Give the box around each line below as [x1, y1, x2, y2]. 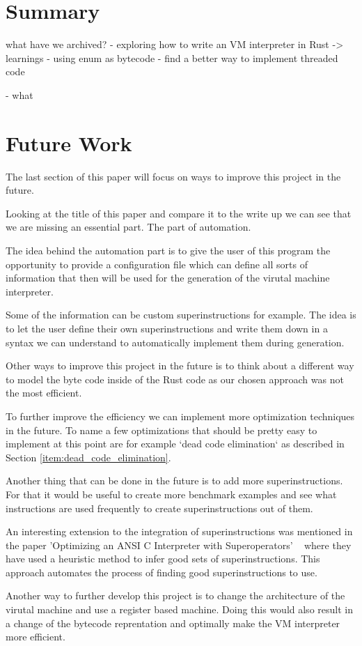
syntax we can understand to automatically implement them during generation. [6, 334, 345, 349]
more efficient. [6, 629, 65, 644]
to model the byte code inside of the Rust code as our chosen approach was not [6, 371, 344, 386]
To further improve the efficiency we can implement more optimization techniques [6, 408, 355, 423]
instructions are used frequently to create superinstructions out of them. [6, 500, 313, 515]
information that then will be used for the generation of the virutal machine [6, 270, 330, 285]
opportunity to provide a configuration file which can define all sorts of [6, 256, 308, 271]
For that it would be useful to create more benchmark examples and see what [6, 486, 337, 501]
